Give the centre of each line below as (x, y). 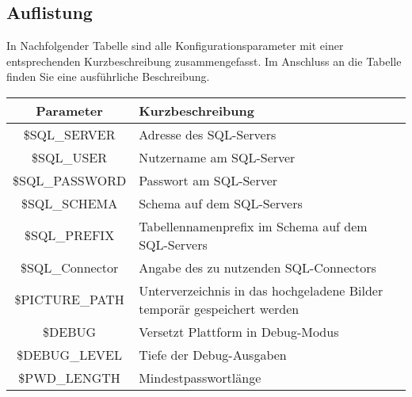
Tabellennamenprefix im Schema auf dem (253, 226)
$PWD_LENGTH (69, 377)
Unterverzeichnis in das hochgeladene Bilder (261, 290)
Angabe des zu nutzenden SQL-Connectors (257, 267)
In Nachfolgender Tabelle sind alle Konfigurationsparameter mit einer (175, 46)
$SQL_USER (70, 157)
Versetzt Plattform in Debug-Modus (239, 331)
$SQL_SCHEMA (69, 203)
